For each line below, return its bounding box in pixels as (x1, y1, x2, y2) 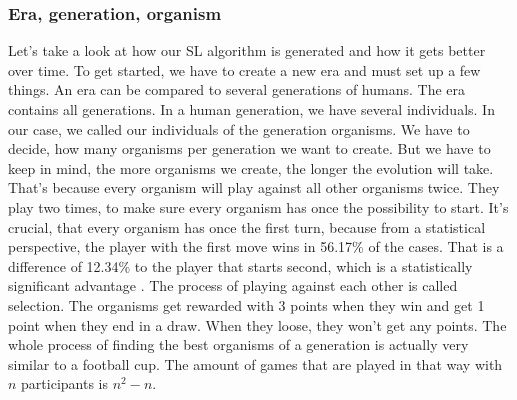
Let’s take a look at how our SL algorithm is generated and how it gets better (8, 40, 486, 61)
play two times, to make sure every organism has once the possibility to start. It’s (8, 196, 509, 217)
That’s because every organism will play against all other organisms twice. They (8, 177, 500, 198)
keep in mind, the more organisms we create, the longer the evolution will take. (8, 157, 494, 178)
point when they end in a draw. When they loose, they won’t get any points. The (8, 314, 507, 335)
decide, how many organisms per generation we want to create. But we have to (8, 138, 491, 159)
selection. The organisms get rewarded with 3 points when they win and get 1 (8, 294, 485, 315)
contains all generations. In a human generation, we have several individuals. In (8, 99, 495, 119)
